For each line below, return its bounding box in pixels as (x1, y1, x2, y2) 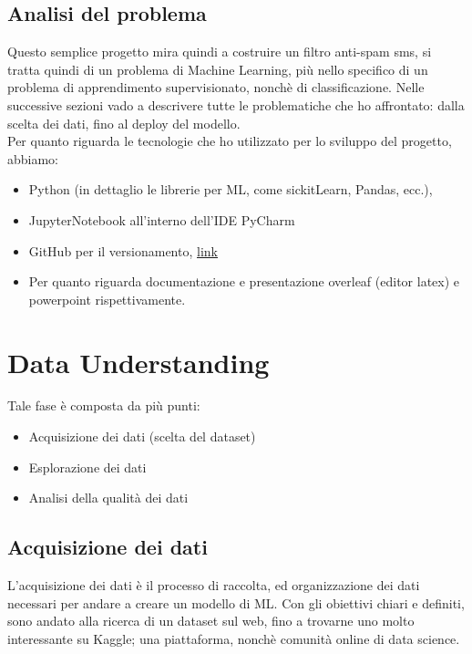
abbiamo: (7, 149, 59, 168)
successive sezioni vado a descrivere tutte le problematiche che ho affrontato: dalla (7, 95, 465, 114)
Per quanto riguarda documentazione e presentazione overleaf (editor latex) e (28, 272, 460, 291)
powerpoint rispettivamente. (28, 289, 186, 308)
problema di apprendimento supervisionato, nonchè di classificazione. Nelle (7, 78, 425, 97)
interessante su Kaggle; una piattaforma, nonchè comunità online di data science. (7, 628, 460, 648)
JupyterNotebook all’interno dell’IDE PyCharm (28, 210, 295, 229)
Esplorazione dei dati (28, 457, 147, 476)
